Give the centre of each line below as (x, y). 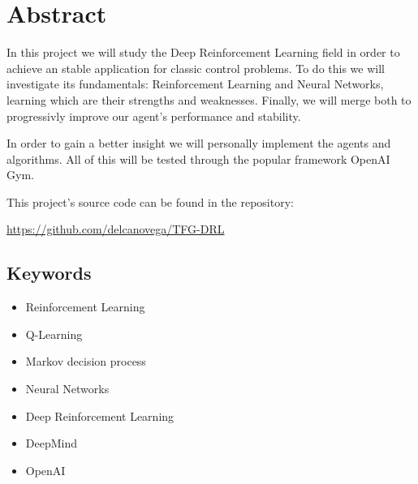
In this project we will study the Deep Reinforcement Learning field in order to (203, 52)
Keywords (49, 273)
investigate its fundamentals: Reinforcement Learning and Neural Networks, (195, 84)
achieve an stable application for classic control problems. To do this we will (196, 68)
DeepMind (52, 443)
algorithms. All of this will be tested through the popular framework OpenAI (198, 158)
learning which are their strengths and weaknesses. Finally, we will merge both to (209, 99)
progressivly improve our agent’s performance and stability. (154, 116)
